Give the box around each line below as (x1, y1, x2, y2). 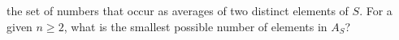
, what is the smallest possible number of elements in (63, 18, 327, 34)
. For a (359, 2, 392, 18)
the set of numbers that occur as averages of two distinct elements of (7, 2, 349, 18)
